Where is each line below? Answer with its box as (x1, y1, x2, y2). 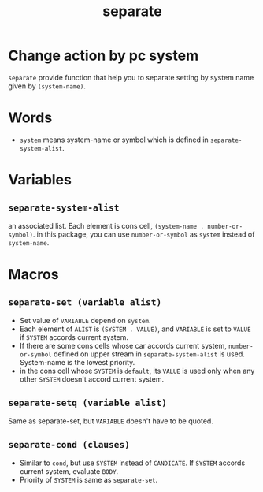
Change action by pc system (8, 47, 199, 65)
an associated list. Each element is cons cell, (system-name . (8, 221, 205, 230)
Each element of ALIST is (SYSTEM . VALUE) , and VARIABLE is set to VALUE (19, 324, 251, 334)
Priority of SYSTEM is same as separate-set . (19, 475, 158, 484)
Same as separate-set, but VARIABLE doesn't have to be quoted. (8, 416, 214, 426)
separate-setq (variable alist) (8, 397, 168, 408)
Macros (8, 266, 59, 284)
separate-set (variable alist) (8, 296, 162, 308)
